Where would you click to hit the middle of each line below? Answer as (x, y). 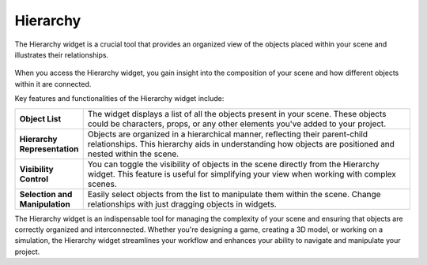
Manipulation (45, 203)
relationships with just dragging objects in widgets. (182, 203)
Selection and (46, 194)
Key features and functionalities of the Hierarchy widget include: (119, 99)
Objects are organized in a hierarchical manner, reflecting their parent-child (227, 134)
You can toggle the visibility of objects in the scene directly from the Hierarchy (233, 164)
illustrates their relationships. (62, 54)
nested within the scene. (133, 154)
